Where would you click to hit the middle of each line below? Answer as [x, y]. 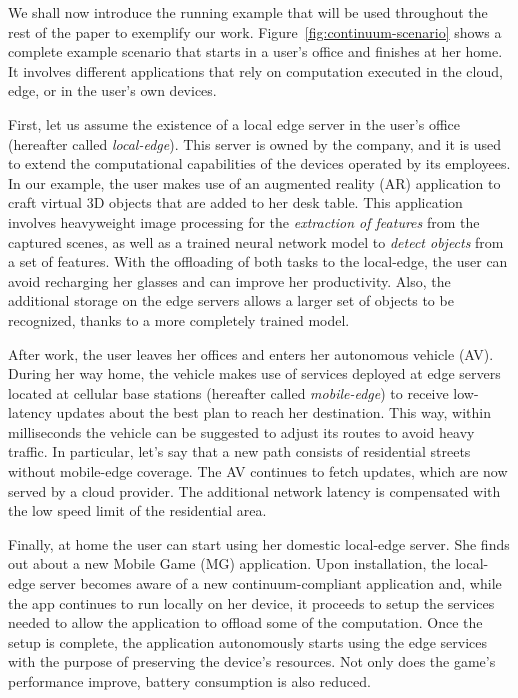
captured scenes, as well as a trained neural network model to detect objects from [256, 241]
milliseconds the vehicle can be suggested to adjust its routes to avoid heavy [241, 431]
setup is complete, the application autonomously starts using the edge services [247, 641]
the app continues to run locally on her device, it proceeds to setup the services [251, 602]
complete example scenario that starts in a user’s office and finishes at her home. [255, 51]
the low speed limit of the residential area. [137, 510]
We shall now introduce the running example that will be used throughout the [248, 12]
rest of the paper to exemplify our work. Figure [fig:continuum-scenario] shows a [255, 31]
